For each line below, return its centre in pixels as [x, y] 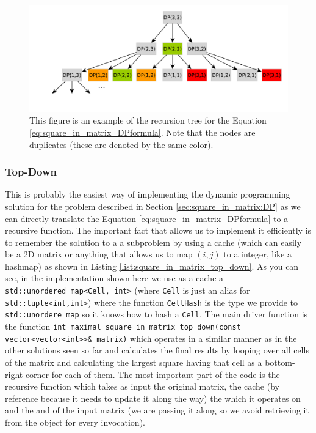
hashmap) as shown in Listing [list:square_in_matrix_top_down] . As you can [152, 266]
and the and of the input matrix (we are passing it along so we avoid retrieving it [157, 410]
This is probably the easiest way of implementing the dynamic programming [148, 194]
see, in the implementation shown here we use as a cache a [114, 278]
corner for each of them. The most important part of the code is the [153, 374]
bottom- [280, 362]
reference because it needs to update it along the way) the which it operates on [153, 398]
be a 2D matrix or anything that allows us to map [99, 254]
